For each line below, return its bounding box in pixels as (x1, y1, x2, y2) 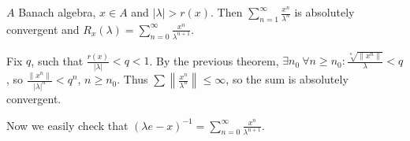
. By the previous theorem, (149, 52, 279, 69)
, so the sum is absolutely (225, 71, 348, 87)
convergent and (6, 20, 80, 37)
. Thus (117, 71, 148, 87)
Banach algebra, (18, 4, 96, 20)
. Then (211, 4, 243, 20)
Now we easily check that (6, 117, 129, 133)
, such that (31, 52, 84, 69)
